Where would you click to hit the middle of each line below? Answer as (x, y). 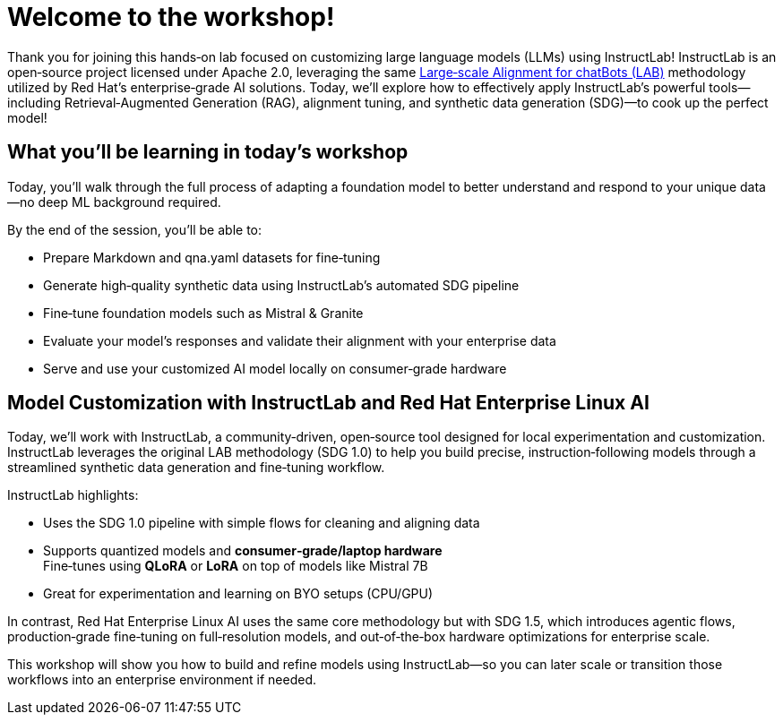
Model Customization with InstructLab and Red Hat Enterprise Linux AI (328, 403)
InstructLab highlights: (73, 495)
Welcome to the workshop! (171, 17)
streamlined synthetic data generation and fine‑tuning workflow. (196, 468)
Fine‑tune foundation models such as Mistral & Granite (203, 313)
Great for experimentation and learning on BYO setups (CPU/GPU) (238, 594)
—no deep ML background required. (114, 202)
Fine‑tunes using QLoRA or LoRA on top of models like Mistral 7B (236, 566)
